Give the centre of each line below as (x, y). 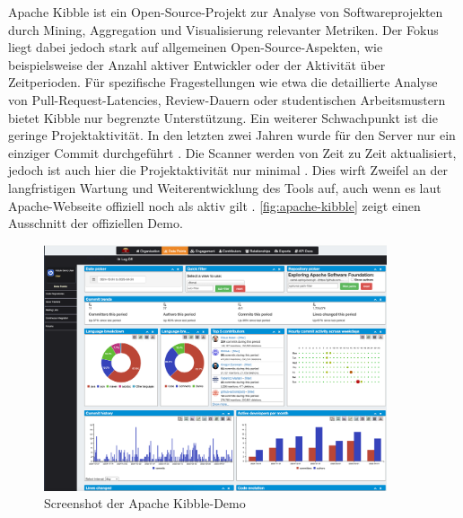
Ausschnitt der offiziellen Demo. (96, 223)
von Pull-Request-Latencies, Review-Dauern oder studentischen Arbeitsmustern (227, 99)
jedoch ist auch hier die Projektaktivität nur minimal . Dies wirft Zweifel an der (228, 170)
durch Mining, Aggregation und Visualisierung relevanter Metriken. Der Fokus (223, 29)
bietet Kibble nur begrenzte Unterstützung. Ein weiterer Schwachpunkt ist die (223, 117)
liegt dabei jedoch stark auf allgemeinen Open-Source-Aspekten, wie (196, 47)
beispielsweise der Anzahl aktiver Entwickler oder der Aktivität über (197, 64)
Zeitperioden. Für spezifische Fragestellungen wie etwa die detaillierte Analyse (223, 82)
